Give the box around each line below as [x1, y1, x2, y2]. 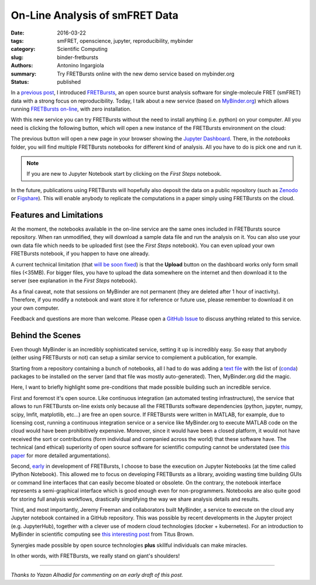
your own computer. [11, 305, 60, 312]
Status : [11, 78, 29, 85]
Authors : [11, 62, 33, 69]
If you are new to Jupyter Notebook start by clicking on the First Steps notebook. [26, 170, 222, 177]
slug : [11, 53, 23, 61]
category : [11, 46, 36, 53]
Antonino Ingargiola [57, 62, 105, 69]
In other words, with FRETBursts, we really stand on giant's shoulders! [11, 552, 180, 559]
